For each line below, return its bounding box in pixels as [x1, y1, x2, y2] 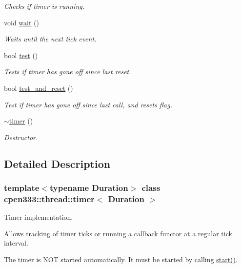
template [4, 182, 40, 194]
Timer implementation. [4, 212, 73, 222]
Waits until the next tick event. [4, 34, 97, 44]
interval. [4, 238, 28, 248]
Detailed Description [4, 156, 111, 171]
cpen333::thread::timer [4, 192, 95, 205]
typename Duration [49, 182, 128, 194]
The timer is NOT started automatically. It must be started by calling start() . [4, 254, 238, 265]
